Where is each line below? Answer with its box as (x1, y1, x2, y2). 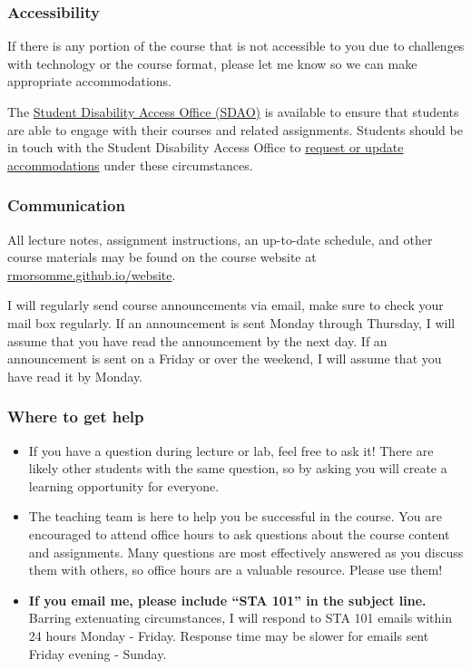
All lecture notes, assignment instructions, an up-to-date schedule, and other (7, 229, 433, 248)
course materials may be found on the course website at (7, 247, 317, 267)
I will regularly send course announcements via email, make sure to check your (7, 296, 444, 315)
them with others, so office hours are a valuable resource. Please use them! (28, 560, 443, 579)
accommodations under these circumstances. (7, 155, 253, 174)
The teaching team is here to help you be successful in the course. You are (28, 507, 442, 526)
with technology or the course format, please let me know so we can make (7, 53, 417, 73)
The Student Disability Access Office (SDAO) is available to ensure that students (7, 102, 459, 121)
